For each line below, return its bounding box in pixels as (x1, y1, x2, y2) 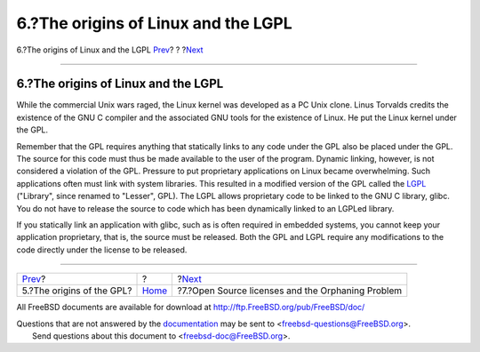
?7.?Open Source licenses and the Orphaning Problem (177, 284, 403, 297)
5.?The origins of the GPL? (21, 284, 132, 297)
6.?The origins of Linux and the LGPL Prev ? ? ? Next (16, 44, 204, 55)
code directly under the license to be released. (16, 244, 188, 255)
